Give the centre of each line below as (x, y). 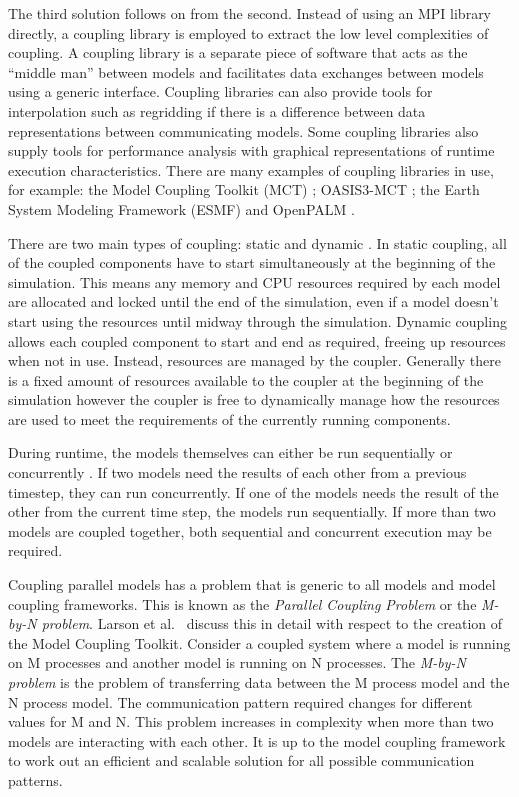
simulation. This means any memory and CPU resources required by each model (254, 281)
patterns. (35, 779)
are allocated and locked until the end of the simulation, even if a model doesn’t (253, 301)
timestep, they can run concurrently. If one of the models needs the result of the (253, 491)
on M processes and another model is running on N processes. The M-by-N (237, 662)
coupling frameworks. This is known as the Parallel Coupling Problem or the (242, 603)
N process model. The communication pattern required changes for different (240, 701)
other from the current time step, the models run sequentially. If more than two (252, 511)
